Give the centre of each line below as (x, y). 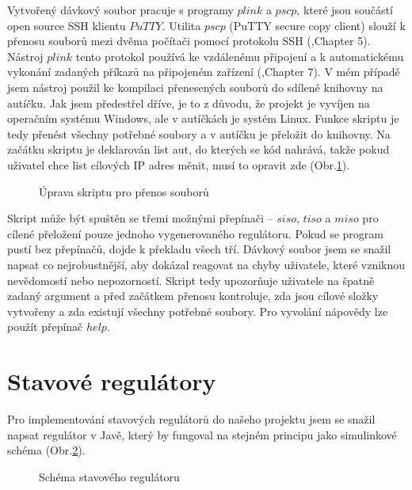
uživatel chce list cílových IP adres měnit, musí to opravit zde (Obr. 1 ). (179, 164)
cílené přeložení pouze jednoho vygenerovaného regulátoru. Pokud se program (195, 233)
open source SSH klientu (67, 25)
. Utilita (181, 25)
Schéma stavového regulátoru (109, 476)
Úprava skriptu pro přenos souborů (124, 191)
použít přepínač (45, 327)
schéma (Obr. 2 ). (46, 450)
